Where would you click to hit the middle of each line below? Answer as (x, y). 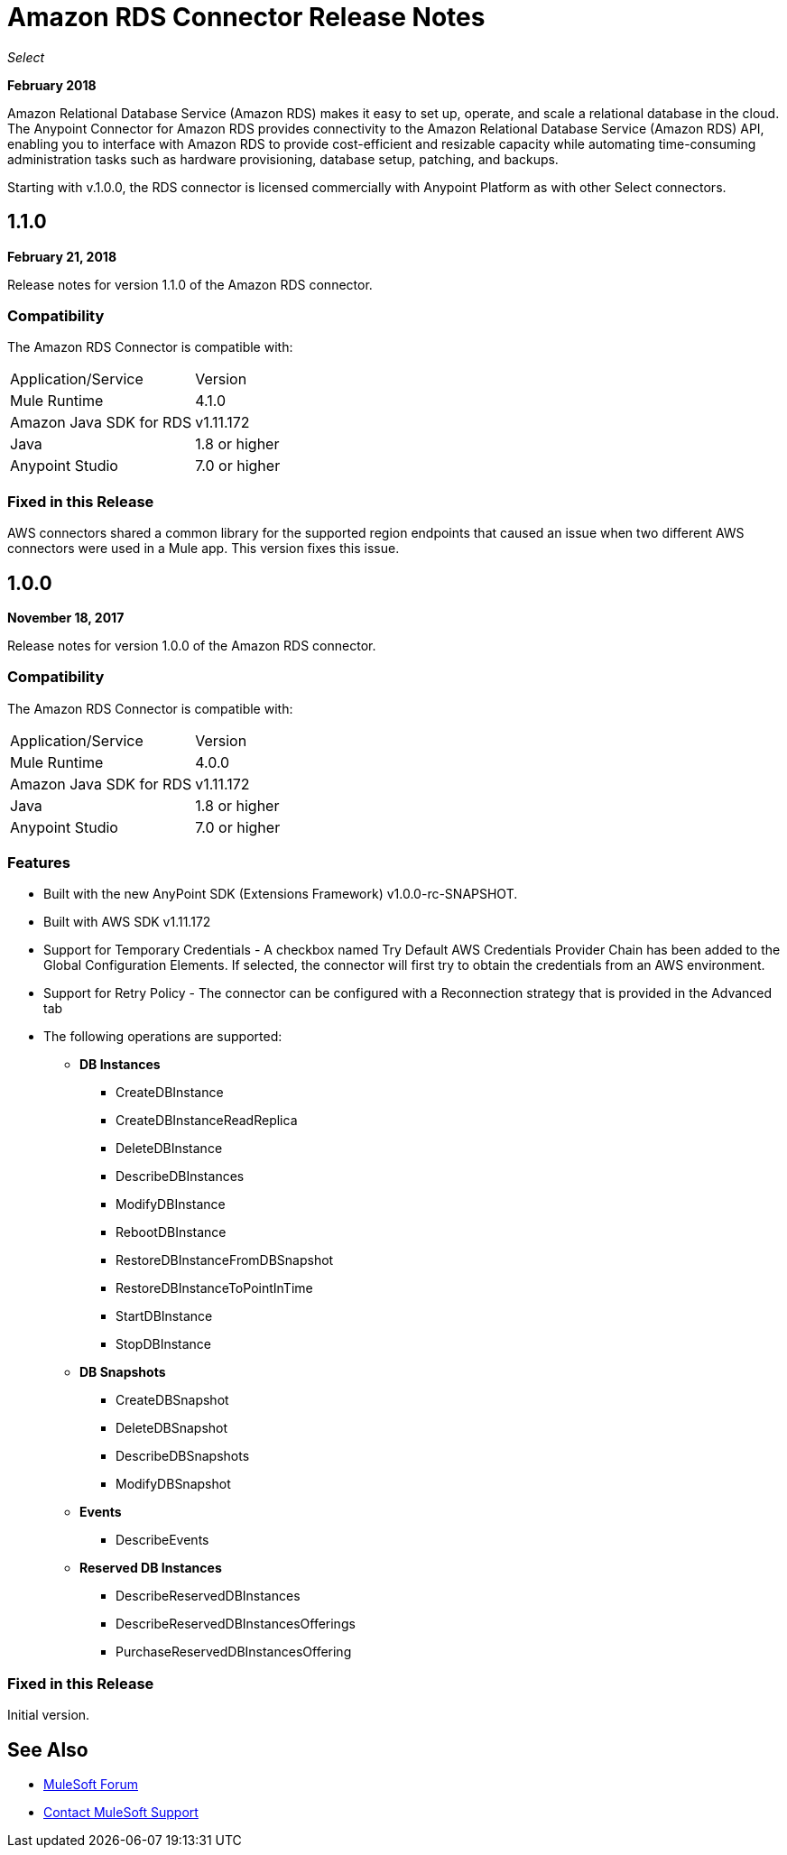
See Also (48, 1749)
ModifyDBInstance (171, 1204)
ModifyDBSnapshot (173, 1484)
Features (39, 863)
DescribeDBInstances (180, 1177)
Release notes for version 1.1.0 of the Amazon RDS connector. (190, 284)
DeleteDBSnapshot (172, 1428)
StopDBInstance (164, 1344)
